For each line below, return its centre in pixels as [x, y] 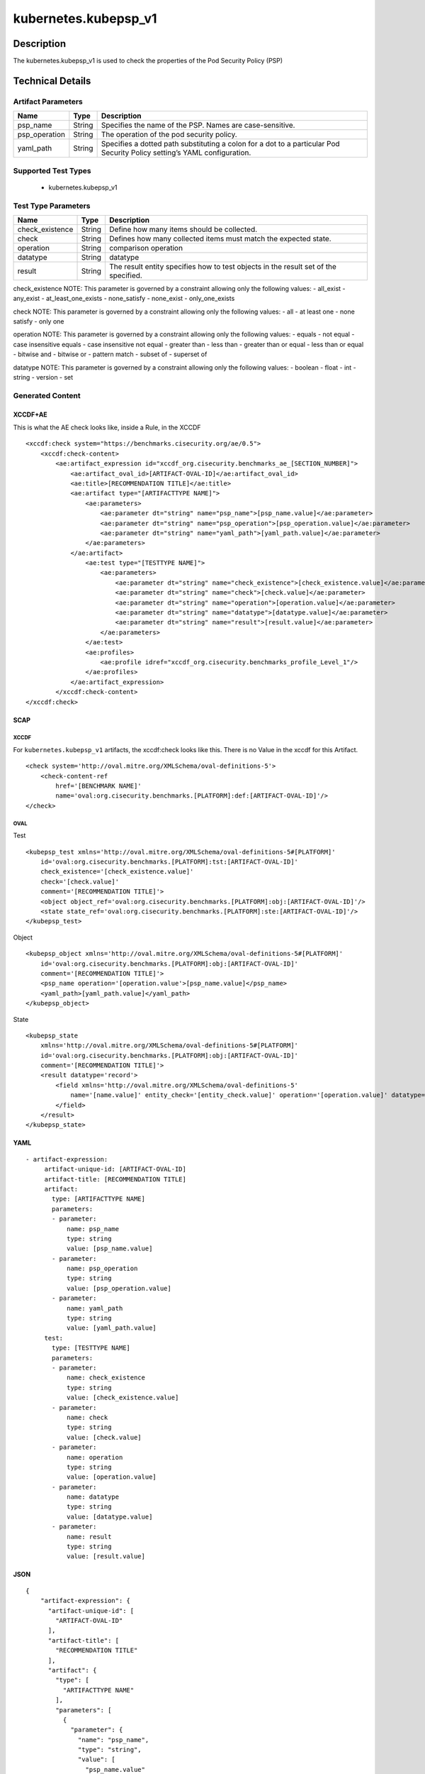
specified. [126, 275]
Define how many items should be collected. [183, 229]
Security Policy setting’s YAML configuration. [176, 153]
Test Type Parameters [52, 206]
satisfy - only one [39, 321]
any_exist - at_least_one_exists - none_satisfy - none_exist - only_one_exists [124, 299]
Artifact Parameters [48, 101]
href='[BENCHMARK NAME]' [98, 786]
